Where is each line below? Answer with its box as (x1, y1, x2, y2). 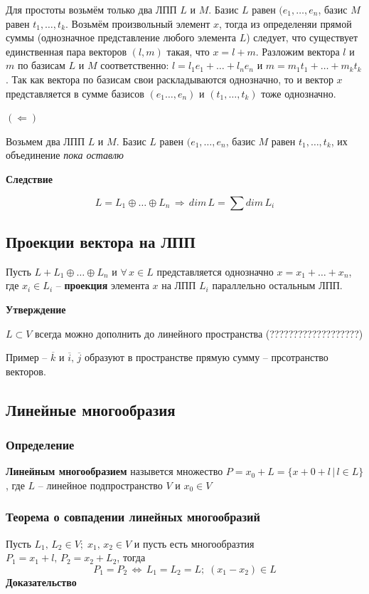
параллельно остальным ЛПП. (212, 278, 343, 293)
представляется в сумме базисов (6, 85, 144, 100)
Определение (6, 436, 75, 453)
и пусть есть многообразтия (134, 536, 255, 551)
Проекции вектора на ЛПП (6, 230, 196, 252)
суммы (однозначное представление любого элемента (6, 30, 237, 45)
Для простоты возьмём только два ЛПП (6, 2, 177, 16)
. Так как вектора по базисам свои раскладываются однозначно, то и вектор (6, 71, 333, 86)
